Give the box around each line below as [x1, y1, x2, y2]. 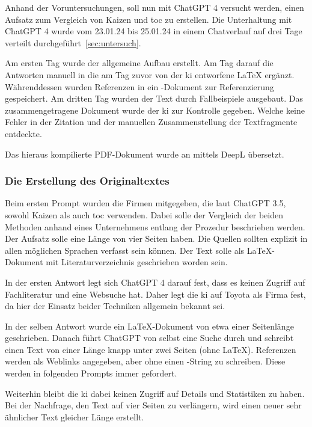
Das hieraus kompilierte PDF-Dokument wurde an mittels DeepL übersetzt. [5, 147, 284, 160]
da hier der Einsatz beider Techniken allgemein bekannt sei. [5, 300, 225, 312]
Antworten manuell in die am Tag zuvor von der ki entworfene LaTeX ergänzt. [5, 68, 295, 81]
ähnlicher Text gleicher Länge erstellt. [5, 410, 144, 423]
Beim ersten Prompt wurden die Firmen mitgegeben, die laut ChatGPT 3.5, [5, 197, 286, 209]
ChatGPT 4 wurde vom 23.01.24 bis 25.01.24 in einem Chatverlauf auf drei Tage [5, 25, 302, 37]
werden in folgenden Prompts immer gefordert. [5, 367, 177, 379]
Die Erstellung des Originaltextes [5, 173, 170, 188]
